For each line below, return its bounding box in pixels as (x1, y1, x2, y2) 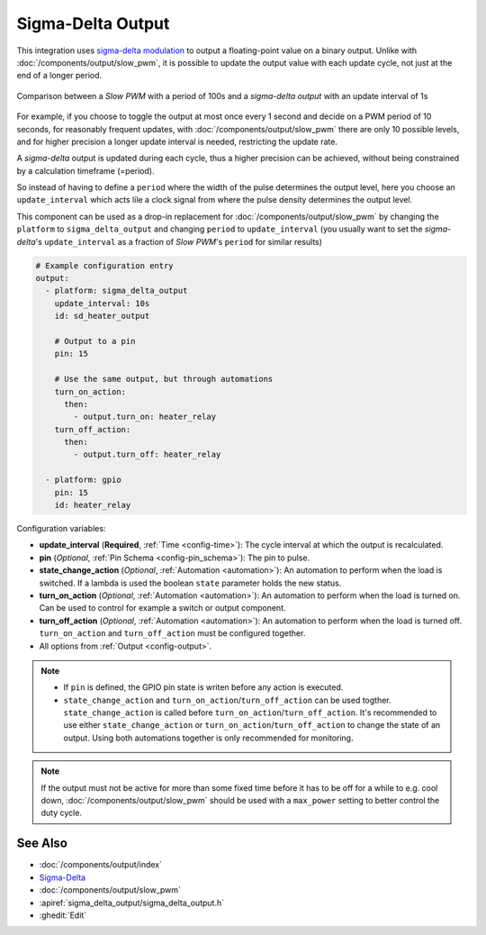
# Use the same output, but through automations (54, 374, 274, 385)
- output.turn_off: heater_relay (73, 449, 221, 459)
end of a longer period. (16, 70, 103, 81)
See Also (16, 836, 67, 851)
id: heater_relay (54, 500, 131, 511)
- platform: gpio (45, 475, 121, 486)
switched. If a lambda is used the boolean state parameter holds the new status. (39, 577, 342, 588)
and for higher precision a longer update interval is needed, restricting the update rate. (16, 136, 337, 147)
